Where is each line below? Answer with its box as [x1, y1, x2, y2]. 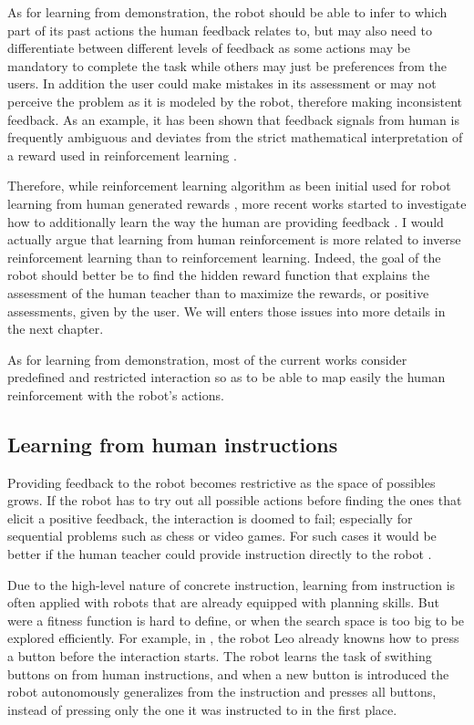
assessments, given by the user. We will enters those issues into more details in [7, 301, 446, 320]
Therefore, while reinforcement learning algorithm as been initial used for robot [7, 176, 451, 195]
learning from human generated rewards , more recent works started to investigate [7, 193, 467, 212]
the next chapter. [7, 319, 104, 338]
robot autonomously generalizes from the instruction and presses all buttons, [7, 682, 437, 701]
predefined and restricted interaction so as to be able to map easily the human [7, 368, 446, 387]
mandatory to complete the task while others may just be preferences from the [7, 56, 447, 75]
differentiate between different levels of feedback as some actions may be [7, 38, 411, 57]
